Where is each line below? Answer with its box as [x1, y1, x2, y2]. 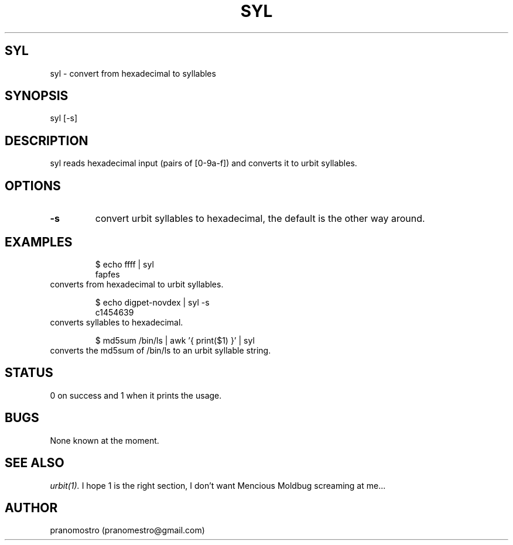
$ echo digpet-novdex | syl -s [95, 297, 210, 307]
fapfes [95, 269, 120, 279]
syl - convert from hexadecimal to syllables [50, 68, 216, 78]
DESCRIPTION [5, 133, 88, 148]
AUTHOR [5, 500, 58, 515]
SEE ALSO [5, 455, 64, 471]
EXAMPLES [5, 234, 73, 249]
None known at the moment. [50, 435, 159, 445]
